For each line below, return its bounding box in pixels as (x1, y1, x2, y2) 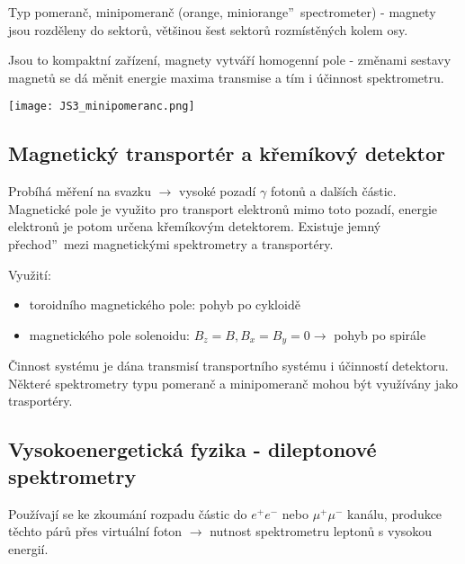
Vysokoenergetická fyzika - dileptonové (8, 435, 377, 463)
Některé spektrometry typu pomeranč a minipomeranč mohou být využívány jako (8, 373, 459, 392)
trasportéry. (8, 391, 73, 410)
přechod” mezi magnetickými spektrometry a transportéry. (8, 235, 334, 254)
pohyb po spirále (334, 325, 426, 344)
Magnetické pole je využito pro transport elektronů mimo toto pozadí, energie (8, 199, 438, 218)
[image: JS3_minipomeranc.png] (8, 100, 195, 113)
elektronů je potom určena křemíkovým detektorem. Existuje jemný (8, 217, 381, 236)
